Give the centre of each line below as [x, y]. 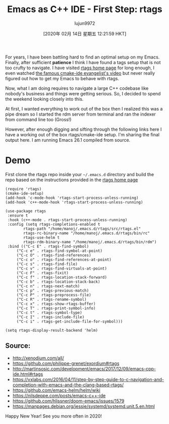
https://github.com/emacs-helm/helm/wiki [57, 390]
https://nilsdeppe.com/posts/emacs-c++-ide [59, 395]
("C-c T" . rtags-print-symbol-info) [56, 308]
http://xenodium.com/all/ [38, 358]
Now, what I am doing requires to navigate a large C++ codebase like [77, 88]
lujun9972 [85, 23]
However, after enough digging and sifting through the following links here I [83, 129]
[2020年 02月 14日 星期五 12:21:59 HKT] [85, 33]
